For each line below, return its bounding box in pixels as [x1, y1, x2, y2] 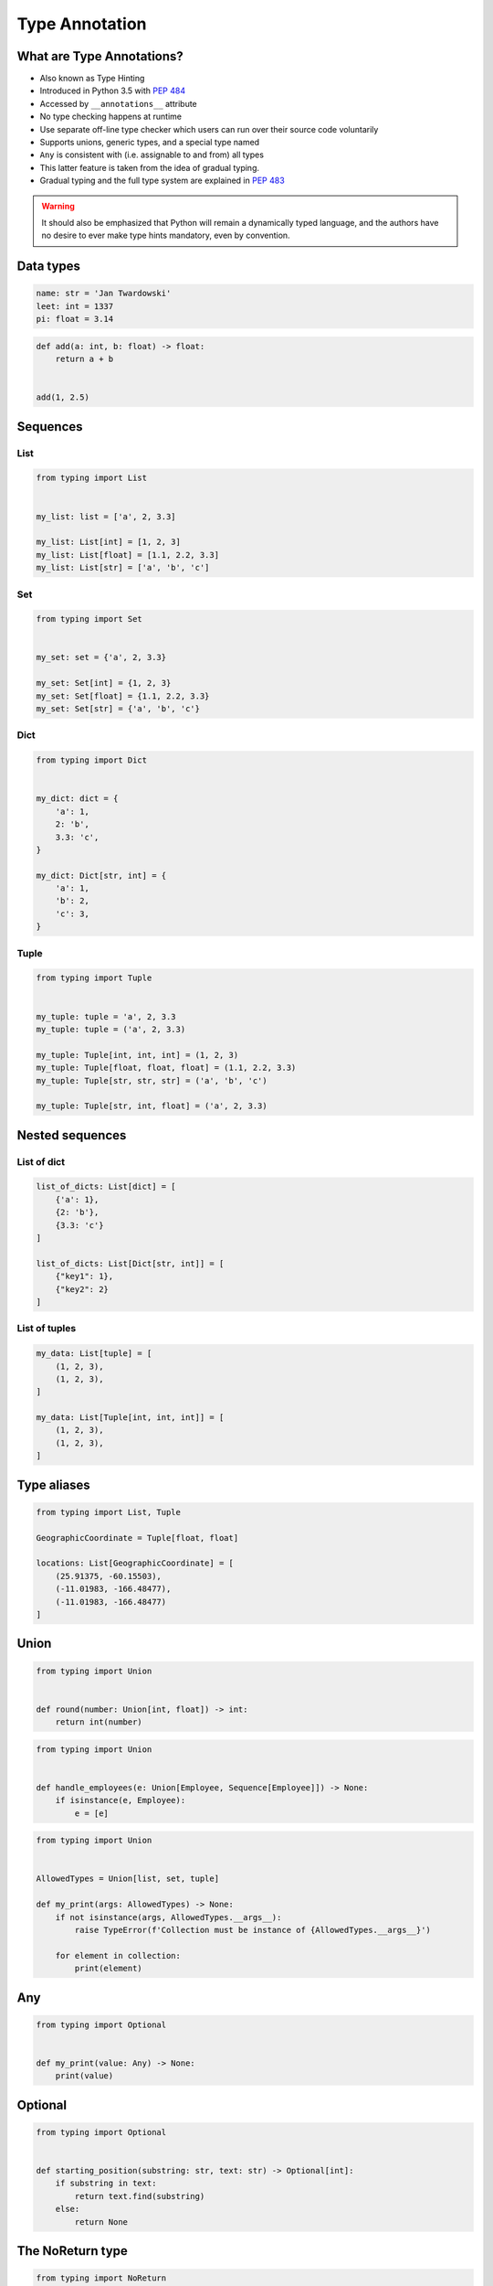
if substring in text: [55, 2178, 157, 2189]
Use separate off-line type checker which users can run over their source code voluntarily [39, 123, 379, 134]
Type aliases [16, 1477, 90, 1492]
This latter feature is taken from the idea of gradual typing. [39, 162, 260, 173]
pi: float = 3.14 [36, 314, 114, 325]
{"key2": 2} [55, 1284, 110, 1294]
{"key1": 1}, [55, 1271, 114, 1282]
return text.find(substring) [74, 2191, 205, 2201]
